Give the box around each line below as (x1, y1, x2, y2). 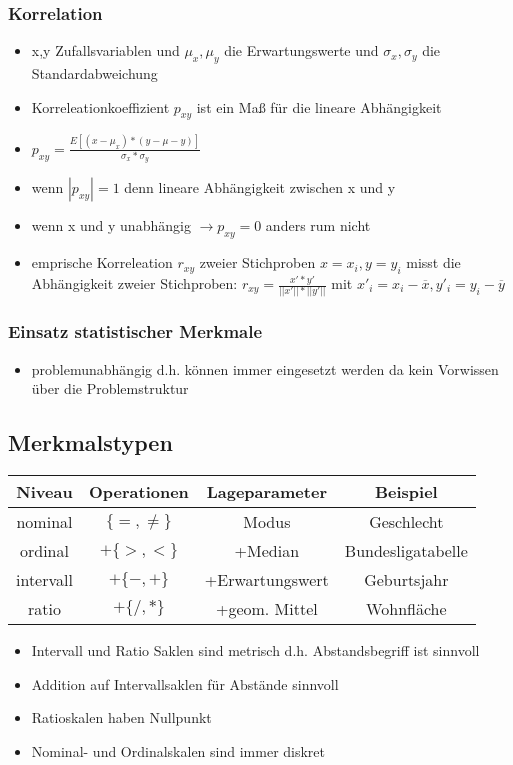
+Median (234, 539, 300, 563)
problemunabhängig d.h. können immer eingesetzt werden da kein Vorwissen (31, 358, 499, 379)
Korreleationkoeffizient (31, 96, 170, 117)
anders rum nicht (265, 215, 371, 236)
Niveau (16, 480, 73, 504)
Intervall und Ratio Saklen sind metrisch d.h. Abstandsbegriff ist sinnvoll (31, 640, 480, 661)
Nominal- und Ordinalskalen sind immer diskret (31, 740, 326, 761)
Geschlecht (369, 510, 444, 534)
